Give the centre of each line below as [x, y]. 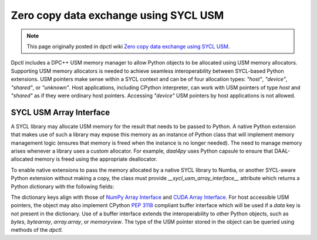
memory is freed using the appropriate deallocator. [96, 159]
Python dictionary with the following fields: [63, 186]
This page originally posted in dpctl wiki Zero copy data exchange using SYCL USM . [128, 46]
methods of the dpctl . [37, 230]
